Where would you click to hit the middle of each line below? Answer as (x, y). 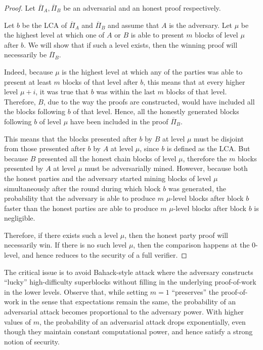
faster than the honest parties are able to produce (81, 208)
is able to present (157, 35)
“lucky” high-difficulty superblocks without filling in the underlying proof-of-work (130, 282)
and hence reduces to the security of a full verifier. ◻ (104, 255)
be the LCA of (45, 25)
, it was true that (62, 92)
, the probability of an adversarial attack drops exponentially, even (142, 321)
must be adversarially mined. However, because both (166, 168)
